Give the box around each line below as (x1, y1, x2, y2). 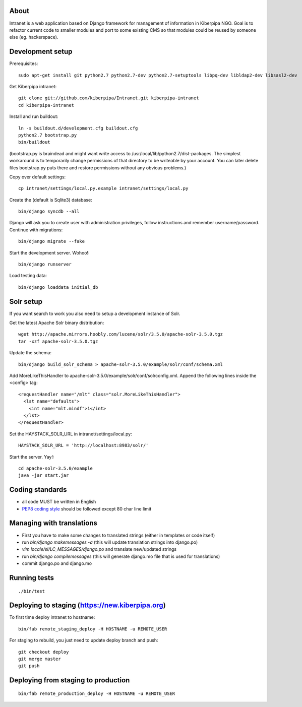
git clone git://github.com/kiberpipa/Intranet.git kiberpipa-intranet (18, 95, 199, 101)
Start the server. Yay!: (9, 454, 54, 460)
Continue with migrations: (9, 227, 63, 233)
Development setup (9, 47, 73, 56)
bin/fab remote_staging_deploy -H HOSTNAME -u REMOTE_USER (18, 626, 167, 632)
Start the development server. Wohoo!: (9, 249, 90, 255)
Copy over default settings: (9, 174, 66, 180)
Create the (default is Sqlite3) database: (9, 197, 93, 203)
